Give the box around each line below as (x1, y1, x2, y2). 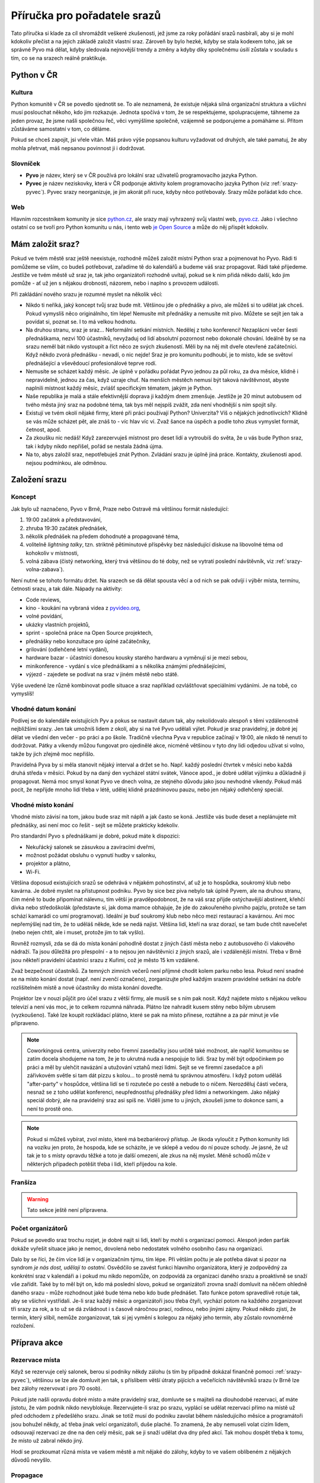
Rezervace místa (11, 1355, 60, 1364)
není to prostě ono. (27, 1105, 73, 1112)
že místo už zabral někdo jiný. (11, 1437, 84, 1444)
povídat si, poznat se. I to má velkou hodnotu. (25, 318, 137, 325)
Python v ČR (11, 70, 58, 80)
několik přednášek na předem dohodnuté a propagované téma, (25, 533, 180, 540)
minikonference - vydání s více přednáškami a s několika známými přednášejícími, (25, 662, 226, 670)
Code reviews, (25, 596, 62, 603)
